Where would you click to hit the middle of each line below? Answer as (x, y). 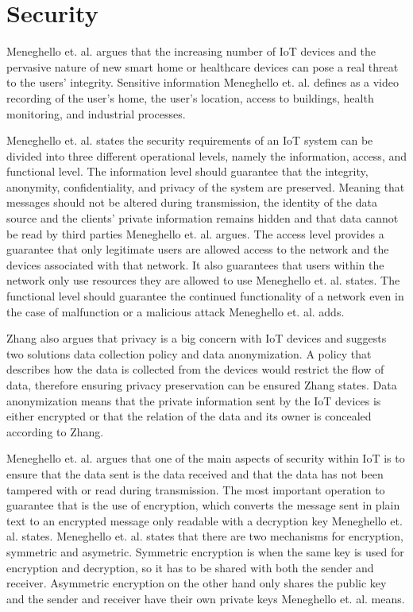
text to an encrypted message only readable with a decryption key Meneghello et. (205, 520)
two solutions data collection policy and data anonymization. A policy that (189, 353)
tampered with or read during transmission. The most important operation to (196, 489)
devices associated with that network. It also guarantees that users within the (195, 264)
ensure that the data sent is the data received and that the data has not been (195, 473)
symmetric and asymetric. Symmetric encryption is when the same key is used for (205, 551)
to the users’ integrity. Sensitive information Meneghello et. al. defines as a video (203, 82)
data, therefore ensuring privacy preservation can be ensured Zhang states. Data (202, 385)
